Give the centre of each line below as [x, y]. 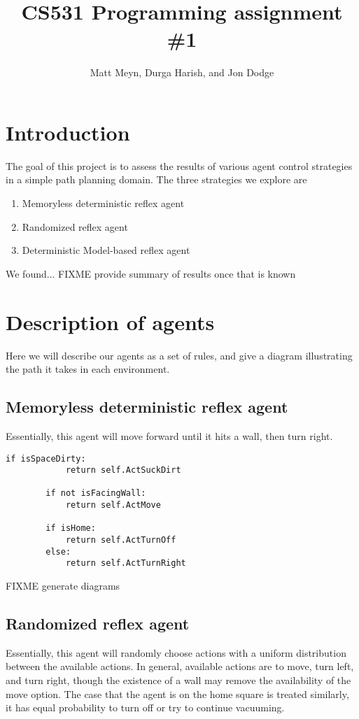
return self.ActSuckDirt [123, 470]
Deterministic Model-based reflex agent [106, 250]
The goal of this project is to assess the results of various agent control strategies [179, 165]
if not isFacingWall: [96, 493]
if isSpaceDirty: [46, 458]
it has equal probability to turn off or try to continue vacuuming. [145, 707]
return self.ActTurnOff [121, 540]
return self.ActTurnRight [126, 563]
